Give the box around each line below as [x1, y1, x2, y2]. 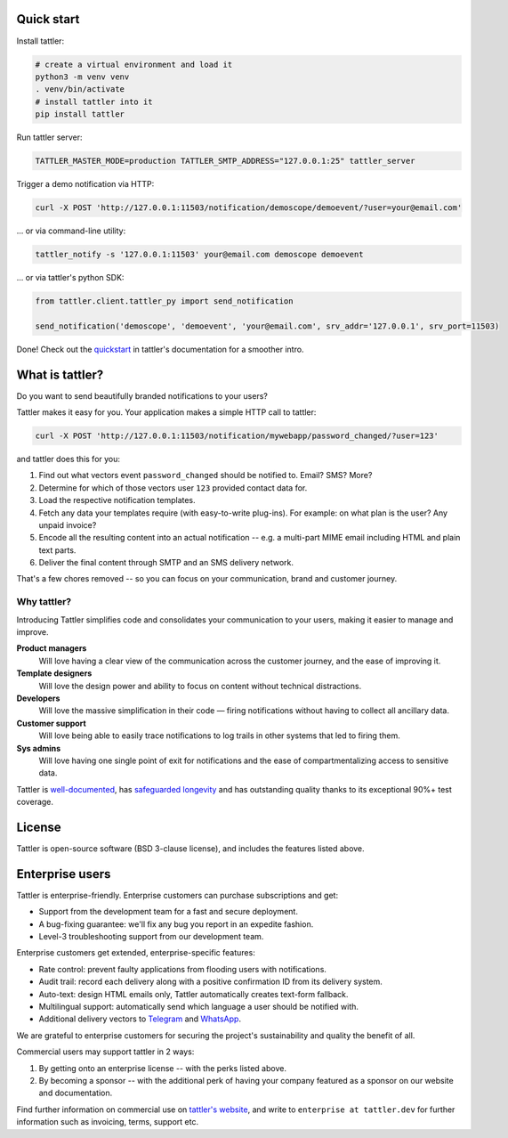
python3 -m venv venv [35, 71, 130, 82]
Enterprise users [16, 866, 111, 882]
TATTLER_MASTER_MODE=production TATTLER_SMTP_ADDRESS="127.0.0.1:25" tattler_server [35, 156, 415, 167]
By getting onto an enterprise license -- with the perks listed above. [38, 1062, 286, 1073]
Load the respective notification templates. [38, 495, 196, 506]
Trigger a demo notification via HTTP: [16, 179, 155, 190]
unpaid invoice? [38, 519, 97, 530]
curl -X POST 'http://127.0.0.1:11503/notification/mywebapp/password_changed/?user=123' [35, 430, 439, 441]
